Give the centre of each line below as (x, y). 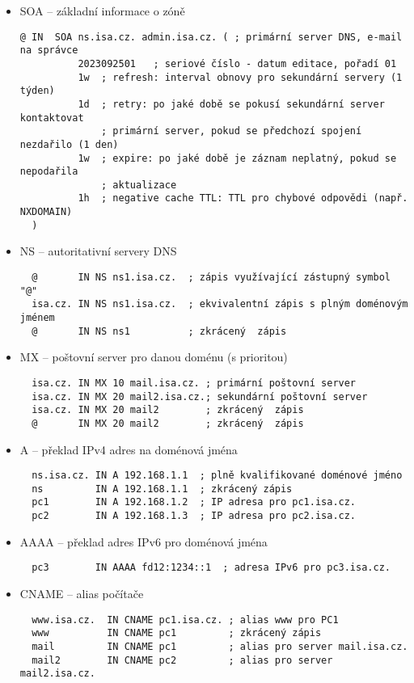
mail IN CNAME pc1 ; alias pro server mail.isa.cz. (220, 646)
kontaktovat (52, 118)
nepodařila (49, 172)
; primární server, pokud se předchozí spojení (232, 131)
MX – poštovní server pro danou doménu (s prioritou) (154, 357)
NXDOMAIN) (46, 212)
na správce (49, 51)
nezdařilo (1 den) (69, 144)
